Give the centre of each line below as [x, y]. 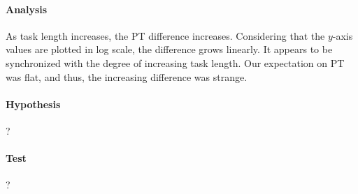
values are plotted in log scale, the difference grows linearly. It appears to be [169, 49]
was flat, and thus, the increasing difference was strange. [127, 76]
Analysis [27, 9]
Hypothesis [33, 104]
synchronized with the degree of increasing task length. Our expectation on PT [175, 62]
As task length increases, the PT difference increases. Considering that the [165, 35]
